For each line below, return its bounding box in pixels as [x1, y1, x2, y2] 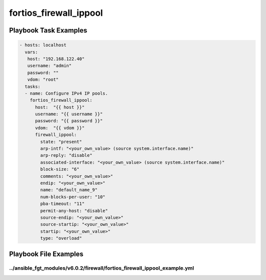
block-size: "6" [40, 167, 80, 172]
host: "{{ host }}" [35, 104, 85, 110]
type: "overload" [40, 236, 82, 241]
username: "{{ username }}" [35, 111, 103, 117]
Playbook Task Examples [9, 26, 88, 35]
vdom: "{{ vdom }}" [35, 125, 85, 131]
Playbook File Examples [9, 249, 84, 258]
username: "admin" [27, 63, 72, 69]
